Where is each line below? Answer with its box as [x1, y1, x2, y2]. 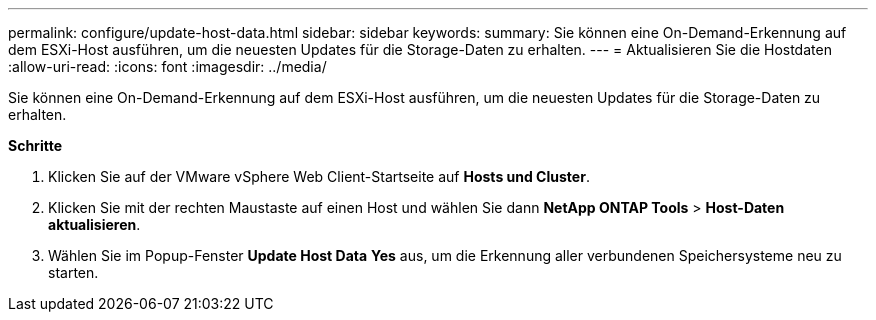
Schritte [8, 137, 62, 154]
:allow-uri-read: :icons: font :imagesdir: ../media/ [8, 58, 327, 75]
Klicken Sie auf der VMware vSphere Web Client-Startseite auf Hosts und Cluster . [48, 168, 590, 185]
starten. [48, 264, 99, 281]
